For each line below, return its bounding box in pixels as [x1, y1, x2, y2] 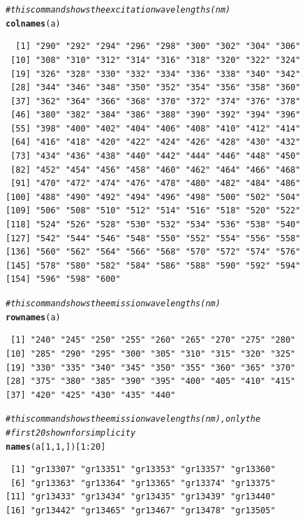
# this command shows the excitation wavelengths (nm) [6, 5, 231, 15]
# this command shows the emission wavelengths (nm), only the [6, 414, 261, 424]
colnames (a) [6, 18, 61, 29]
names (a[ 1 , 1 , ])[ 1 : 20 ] [6, 441, 106, 452]
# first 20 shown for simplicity [6, 427, 136, 438]
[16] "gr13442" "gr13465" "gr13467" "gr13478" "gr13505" [6, 506, 276, 516]
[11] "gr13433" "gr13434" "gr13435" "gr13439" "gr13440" [6, 492, 276, 502]
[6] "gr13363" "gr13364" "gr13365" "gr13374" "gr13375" [10, 478, 276, 488]
